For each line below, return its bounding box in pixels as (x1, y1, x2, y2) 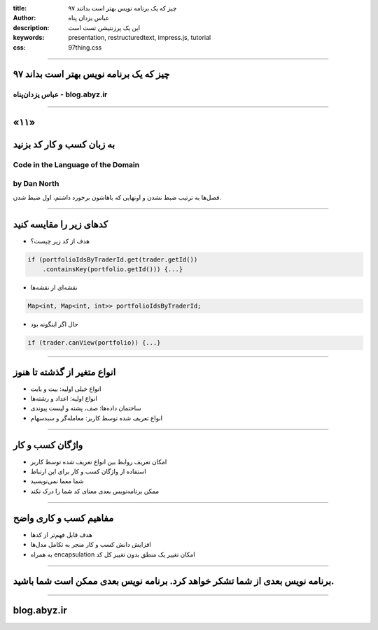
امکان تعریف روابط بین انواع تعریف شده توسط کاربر (30, 457, 167, 466)
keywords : (13, 34, 45, 42)
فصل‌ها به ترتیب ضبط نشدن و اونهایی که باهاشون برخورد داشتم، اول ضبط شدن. (13, 193, 222, 201)
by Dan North (13, 178, 59, 188)
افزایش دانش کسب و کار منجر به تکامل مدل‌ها (30, 540, 152, 549)
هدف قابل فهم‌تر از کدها (30, 530, 92, 538)
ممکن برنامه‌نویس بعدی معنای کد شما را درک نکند (30, 487, 160, 495)
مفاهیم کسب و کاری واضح (13, 512, 114, 524)
